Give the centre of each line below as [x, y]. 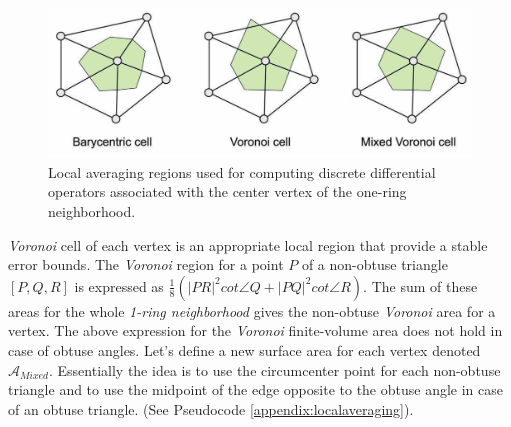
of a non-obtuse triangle [374, 264]
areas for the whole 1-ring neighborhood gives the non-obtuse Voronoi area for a [252, 310]
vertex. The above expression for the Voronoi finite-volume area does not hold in [255, 330]
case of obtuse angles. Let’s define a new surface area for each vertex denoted [244, 350]
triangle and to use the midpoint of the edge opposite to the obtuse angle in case [255, 389]
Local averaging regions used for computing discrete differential [242, 171]
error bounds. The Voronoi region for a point [146, 264]
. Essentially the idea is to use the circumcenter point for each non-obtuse [274, 369]
